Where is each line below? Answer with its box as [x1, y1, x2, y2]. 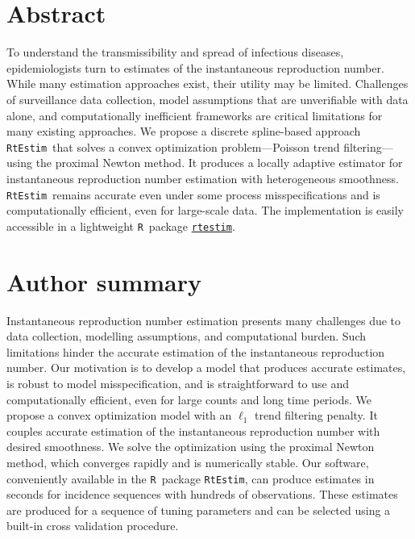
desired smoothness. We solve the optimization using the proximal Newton [6, 438, 375, 455]
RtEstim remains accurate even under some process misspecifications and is [6, 186, 380, 203]
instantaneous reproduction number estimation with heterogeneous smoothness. [6, 169, 399, 186]
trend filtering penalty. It [254, 407, 378, 424]
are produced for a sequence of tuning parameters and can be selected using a [6, 501, 391, 518]
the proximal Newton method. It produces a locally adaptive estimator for [35, 154, 403, 171]
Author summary [6, 265, 202, 298]
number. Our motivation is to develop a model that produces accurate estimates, [6, 359, 406, 376]
